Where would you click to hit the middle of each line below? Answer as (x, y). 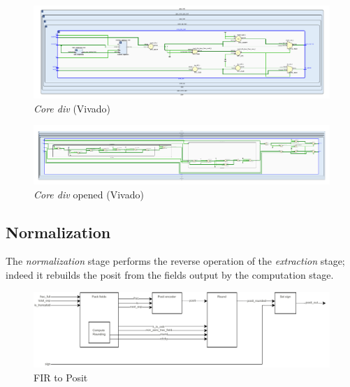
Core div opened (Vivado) (89, 194)
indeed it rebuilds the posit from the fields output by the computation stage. (170, 274)
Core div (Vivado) (72, 108)
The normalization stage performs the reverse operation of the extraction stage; (175, 261)
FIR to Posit (61, 377)
